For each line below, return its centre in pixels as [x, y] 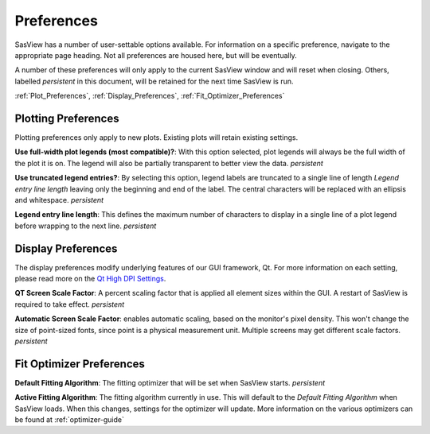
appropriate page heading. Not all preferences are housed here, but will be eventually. [156, 55]
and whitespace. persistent [59, 200]
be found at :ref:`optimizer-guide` [70, 420]
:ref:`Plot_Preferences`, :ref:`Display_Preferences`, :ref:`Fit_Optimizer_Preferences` [150, 96]
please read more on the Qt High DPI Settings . [90, 279]
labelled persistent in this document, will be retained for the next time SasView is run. [154, 81]
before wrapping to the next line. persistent [86, 226]
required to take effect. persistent [70, 304]
